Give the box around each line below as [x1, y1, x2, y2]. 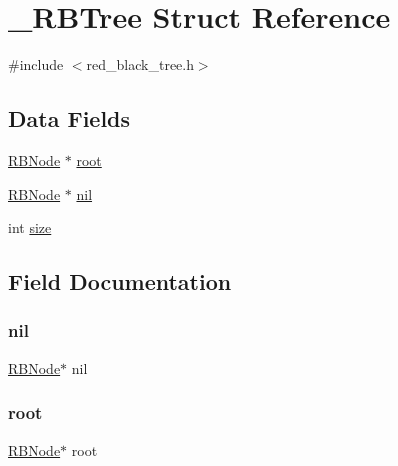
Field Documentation [8, 266, 232, 297]
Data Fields [8, 103, 131, 134]
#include [8, 54, 64, 75]
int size [8, 217, 52, 238]
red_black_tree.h [86, 54, 194, 75]
